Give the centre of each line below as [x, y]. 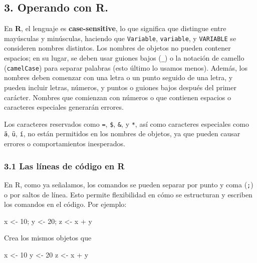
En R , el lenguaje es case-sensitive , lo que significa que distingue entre [115, 28]
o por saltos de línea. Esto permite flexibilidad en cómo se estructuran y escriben [128, 194]
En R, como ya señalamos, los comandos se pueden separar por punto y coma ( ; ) [129, 184]
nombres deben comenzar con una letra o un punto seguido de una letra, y [118, 77]
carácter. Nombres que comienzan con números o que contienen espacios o [118, 97]
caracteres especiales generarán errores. [64, 107]
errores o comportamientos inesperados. [65, 144]
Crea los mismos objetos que [48, 238]
